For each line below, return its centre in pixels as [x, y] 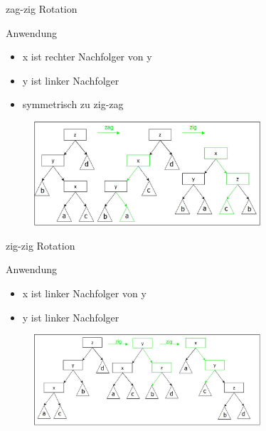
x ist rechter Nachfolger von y [87, 57]
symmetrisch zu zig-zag [73, 104]
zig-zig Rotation [41, 245]
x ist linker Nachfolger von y [84, 293]
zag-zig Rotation [42, 9]
